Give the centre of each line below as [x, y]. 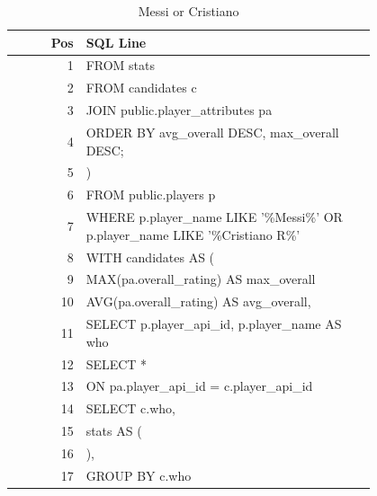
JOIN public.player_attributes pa [179, 110]
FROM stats [121, 65]
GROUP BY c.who [139, 475]
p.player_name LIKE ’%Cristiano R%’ [193, 234]
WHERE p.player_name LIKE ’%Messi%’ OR [214, 217]
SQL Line [116, 42]
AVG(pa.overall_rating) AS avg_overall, [198, 301]
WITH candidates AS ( [150, 257]
